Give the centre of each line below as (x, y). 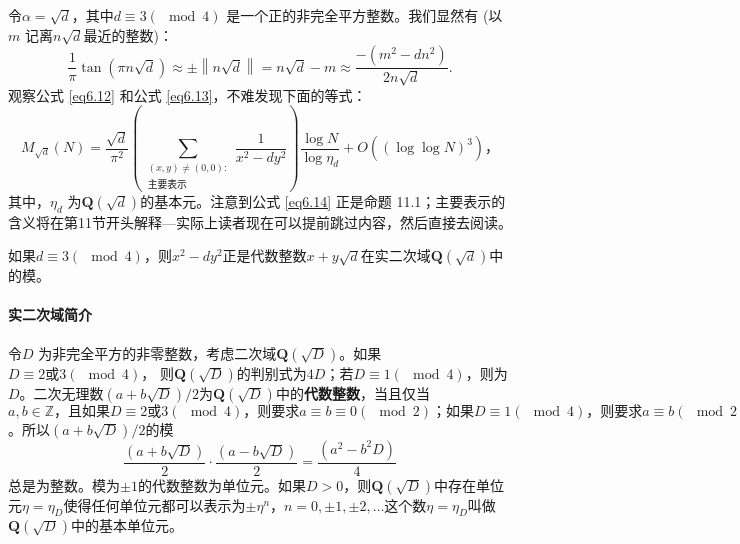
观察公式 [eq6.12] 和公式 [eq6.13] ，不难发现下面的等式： (187, 94)
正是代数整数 (264, 255)
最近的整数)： (128, 34)
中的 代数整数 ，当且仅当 (352, 392)
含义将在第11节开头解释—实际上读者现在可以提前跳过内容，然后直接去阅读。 (260, 221)
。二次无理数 (61, 392)
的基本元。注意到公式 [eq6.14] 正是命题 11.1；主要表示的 (323, 200)
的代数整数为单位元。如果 (221, 484)
